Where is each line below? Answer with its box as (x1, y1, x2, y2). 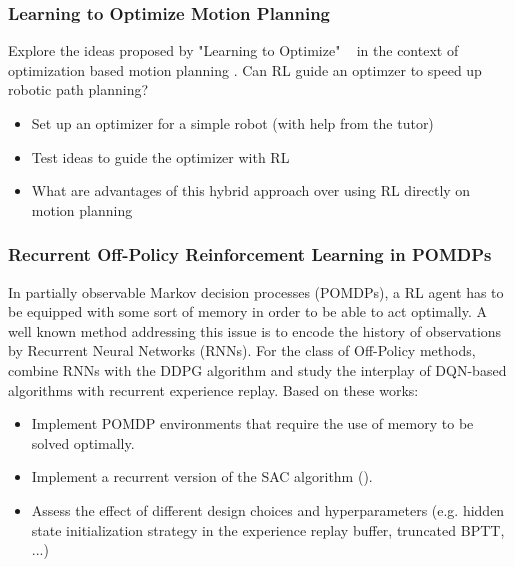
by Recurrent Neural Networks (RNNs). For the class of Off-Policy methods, (8, 340, 476, 361)
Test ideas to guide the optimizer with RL (31, 146, 290, 167)
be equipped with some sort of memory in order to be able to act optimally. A (8, 301, 488, 322)
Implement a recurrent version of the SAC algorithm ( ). (31, 466, 373, 487)
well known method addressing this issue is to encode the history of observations (8, 320, 502, 341)
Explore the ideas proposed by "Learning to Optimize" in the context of (8, 40, 459, 61)
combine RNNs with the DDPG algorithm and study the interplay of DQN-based (8, 359, 507, 380)
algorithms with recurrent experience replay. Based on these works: (8, 379, 419, 400)
